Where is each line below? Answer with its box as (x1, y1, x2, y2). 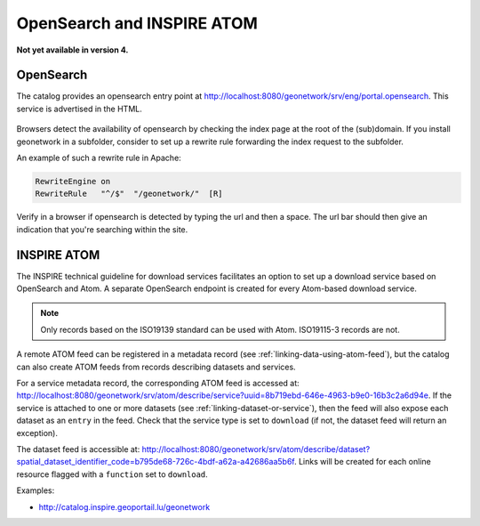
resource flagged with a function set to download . (16, 468, 208, 480)
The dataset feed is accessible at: (16, 443, 140, 454)
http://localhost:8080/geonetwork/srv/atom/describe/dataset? (141, 443, 371, 454)
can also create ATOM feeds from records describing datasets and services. (16, 361, 297, 372)
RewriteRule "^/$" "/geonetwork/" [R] (35, 189, 223, 199)
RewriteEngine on (35, 176, 111, 186)
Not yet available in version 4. (16, 45, 129, 55)
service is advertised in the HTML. (16, 103, 142, 114)
